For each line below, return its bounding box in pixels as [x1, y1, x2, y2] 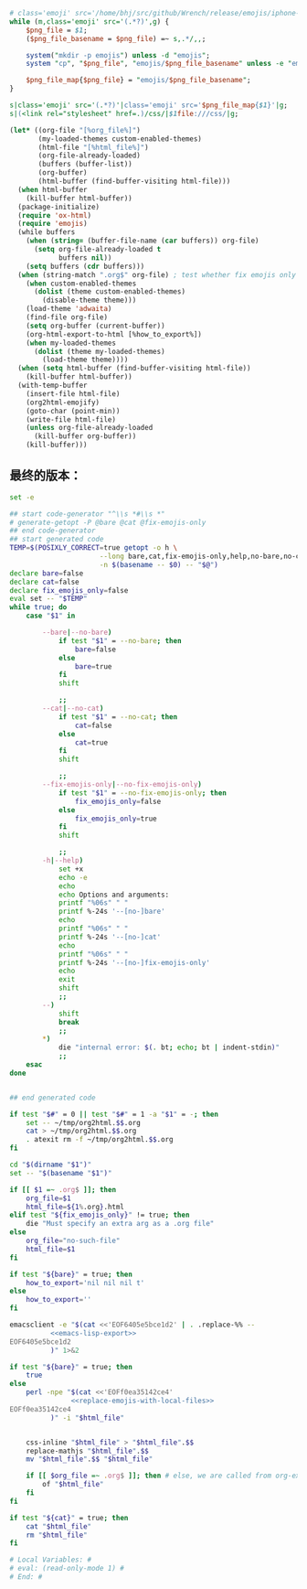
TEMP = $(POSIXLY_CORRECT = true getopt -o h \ [9, 543, 178, 553]
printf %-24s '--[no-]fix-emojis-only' [58, 958, 210, 967]
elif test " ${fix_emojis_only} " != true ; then [9, 1210, 190, 1220]
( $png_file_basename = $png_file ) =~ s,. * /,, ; [26, 34, 206, 43]
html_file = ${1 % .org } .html [26, 1202, 125, 1211]
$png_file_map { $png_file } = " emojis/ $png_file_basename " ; [26, 76, 251, 85]
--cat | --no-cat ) [42, 704, 104, 714]
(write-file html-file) [26, 414, 117, 424]
